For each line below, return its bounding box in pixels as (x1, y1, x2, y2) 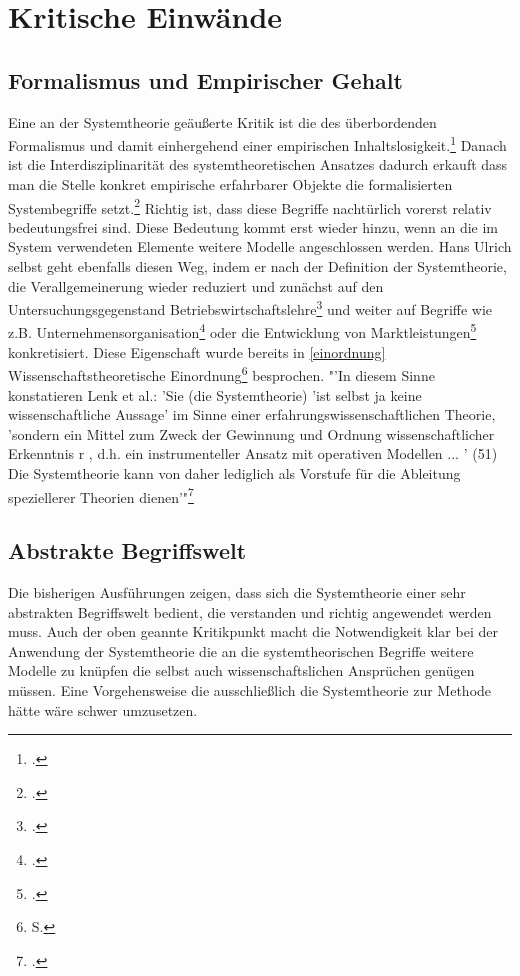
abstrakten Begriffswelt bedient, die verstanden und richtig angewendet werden (8, 601, 492, 622)
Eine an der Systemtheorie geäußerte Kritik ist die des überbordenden (8, 111, 437, 132)
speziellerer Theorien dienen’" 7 (8, 483, 194, 507)
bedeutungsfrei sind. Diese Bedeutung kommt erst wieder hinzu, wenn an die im (8, 216, 499, 237)
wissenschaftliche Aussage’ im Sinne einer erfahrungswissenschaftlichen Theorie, (8, 404, 496, 425)
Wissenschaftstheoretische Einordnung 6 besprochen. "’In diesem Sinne (8, 362, 435, 385)
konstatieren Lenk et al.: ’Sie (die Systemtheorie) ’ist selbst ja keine (8, 384, 422, 405)
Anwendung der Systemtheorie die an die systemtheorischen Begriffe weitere (8, 640, 474, 661)
